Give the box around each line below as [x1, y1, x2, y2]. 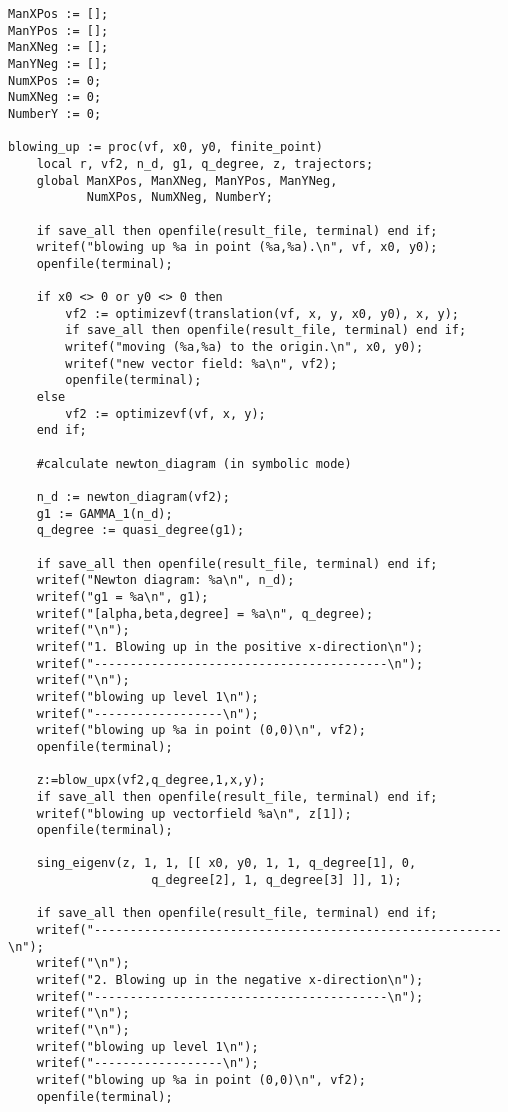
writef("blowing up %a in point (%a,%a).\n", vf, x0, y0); [36, 240, 438, 255]
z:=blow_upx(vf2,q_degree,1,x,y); [36, 773, 266, 788]
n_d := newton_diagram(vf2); [36, 490, 230, 505]
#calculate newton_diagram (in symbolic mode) [36, 456, 352, 471]
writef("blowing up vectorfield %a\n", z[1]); [36, 806, 352, 821]
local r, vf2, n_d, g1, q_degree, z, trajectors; [36, 156, 374, 171]
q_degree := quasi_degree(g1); [36, 523, 245, 538]
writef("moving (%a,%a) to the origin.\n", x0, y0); [65, 340, 424, 355]
